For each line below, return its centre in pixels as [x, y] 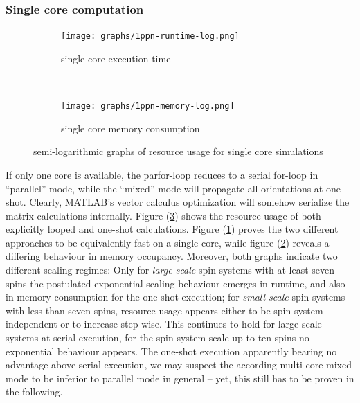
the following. [34, 392]
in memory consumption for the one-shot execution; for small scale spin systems [175, 297]
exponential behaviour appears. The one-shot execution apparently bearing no [171, 351]
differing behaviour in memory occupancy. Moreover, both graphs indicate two [172, 256]
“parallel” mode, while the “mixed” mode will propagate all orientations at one [173, 188]
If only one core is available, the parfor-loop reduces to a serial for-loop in [162, 174]
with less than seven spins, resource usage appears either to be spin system [164, 310]
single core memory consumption [130, 128]
